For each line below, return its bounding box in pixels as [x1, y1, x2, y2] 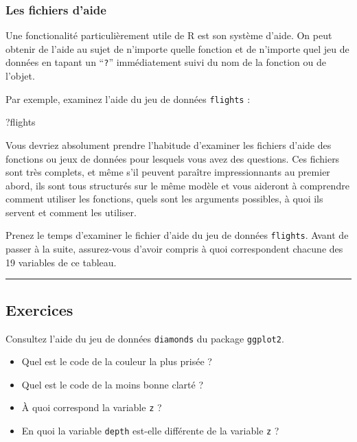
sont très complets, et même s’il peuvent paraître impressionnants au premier [5, 165, 330, 179]
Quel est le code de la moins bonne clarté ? [21, 377, 204, 391]
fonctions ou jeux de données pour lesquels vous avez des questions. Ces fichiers [5, 151, 340, 165]
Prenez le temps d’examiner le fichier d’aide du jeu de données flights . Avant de [5, 228, 349, 242]
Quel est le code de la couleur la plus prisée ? [21, 354, 212, 369]
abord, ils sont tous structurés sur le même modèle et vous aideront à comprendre [5, 178, 349, 192]
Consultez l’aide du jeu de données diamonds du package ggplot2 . [5, 331, 284, 345]
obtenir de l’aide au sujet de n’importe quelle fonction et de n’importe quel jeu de [5, 41, 349, 56]
